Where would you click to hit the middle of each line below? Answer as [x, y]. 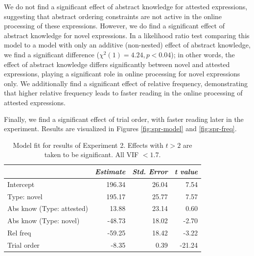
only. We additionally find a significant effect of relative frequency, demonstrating [126, 83]
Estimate [110, 171]
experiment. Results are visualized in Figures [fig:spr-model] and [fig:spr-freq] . [120, 128]
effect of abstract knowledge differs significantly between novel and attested [117, 64]
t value [186, 171]
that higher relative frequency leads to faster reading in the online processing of [123, 93]
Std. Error [150, 171]
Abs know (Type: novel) [44, 221]
